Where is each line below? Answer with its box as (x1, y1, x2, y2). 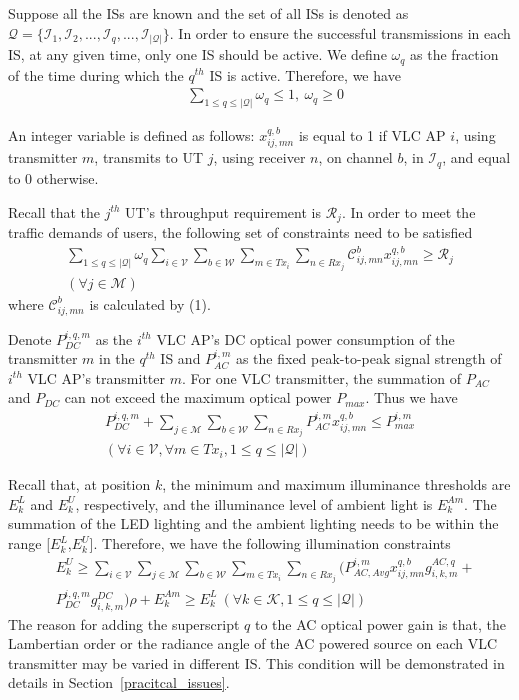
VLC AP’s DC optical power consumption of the (156, 328, 455, 349)
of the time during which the (8, 64, 184, 85)
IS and (160, 348, 201, 369)
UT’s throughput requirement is (125, 201, 321, 222)
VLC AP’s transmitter (27, 367, 165, 388)
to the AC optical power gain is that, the (254, 613, 506, 634)
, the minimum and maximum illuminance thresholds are (162, 474, 511, 495)
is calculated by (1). (89, 293, 211, 314)
